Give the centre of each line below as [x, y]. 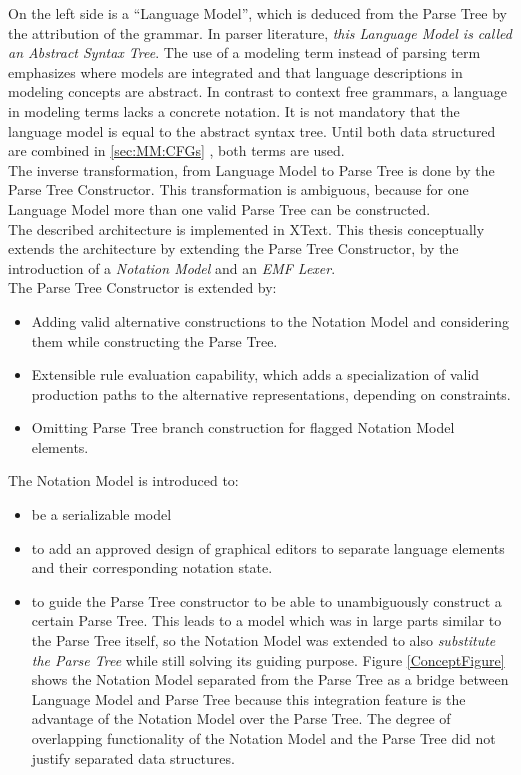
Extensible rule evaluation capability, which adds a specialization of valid [255, 374]
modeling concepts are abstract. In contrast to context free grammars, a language [258, 91]
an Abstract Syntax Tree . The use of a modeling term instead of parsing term [244, 52]
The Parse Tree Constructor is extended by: [142, 287]
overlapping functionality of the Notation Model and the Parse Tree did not [263, 738]
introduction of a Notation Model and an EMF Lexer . [172, 267]
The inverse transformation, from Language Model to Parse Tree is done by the [251, 169]
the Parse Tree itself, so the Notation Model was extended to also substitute [263, 640]
